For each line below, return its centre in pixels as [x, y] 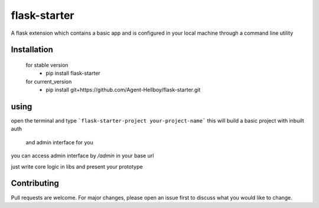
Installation [32, 50]
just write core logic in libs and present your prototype [77, 166]
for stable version [47, 65]
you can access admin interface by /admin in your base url [82, 156]
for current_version [49, 81]
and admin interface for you [60, 142]
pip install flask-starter [73, 73]
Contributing [35, 184]
